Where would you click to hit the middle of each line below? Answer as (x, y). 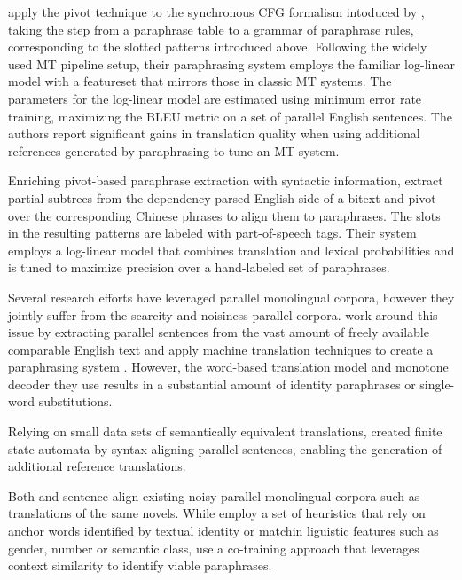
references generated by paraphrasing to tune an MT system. (174, 150)
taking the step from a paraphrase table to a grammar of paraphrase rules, (211, 29)
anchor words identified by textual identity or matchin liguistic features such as (223, 531)
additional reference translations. (97, 466)
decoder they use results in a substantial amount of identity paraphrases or (212, 384)
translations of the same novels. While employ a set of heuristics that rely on (217, 513)
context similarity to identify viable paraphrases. (140, 565)
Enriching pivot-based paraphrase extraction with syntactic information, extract (226, 180)
